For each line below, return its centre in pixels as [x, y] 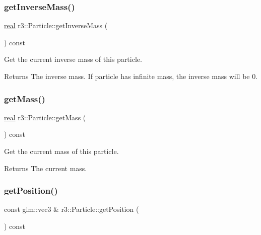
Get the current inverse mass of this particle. [73, 59]
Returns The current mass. [46, 168]
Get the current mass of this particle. [61, 151]
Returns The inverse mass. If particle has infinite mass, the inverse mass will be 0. [131, 76]
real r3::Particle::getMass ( [45, 117]
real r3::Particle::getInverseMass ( [56, 25]
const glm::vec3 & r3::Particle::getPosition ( [72, 209]
